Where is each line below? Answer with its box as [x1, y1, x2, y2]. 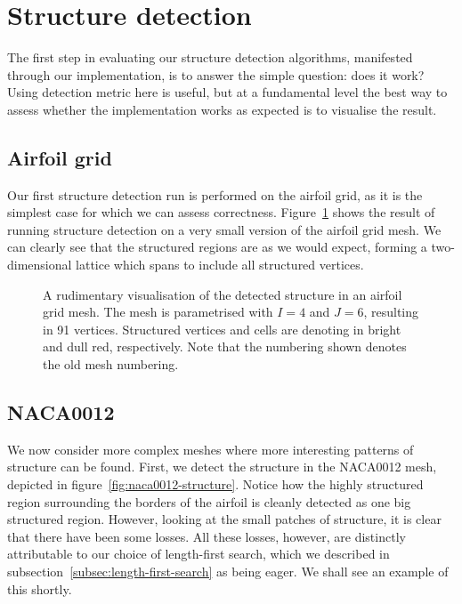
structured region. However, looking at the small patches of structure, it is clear [7, 510, 442, 528]
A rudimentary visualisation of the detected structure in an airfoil [43, 285, 402, 303]
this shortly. [7, 579, 72, 598]
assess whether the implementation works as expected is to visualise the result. [7, 100, 437, 118]
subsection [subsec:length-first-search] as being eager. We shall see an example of [7, 562, 449, 580]
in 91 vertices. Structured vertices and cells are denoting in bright [43, 319, 401, 338]
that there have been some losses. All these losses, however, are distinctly [7, 527, 406, 545]
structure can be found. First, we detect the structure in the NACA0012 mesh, [7, 457, 437, 476]
